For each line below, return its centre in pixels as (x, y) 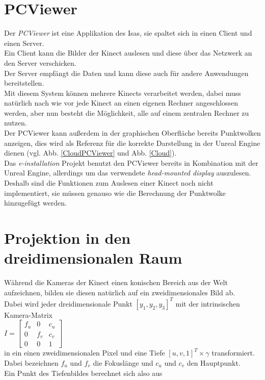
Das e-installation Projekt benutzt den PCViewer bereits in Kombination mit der (131, 162)
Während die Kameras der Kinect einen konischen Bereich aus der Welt (116, 282)
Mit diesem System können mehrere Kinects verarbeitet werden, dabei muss (123, 93)
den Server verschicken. (40, 62)
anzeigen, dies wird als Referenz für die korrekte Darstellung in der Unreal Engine (132, 143)
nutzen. (16, 123)
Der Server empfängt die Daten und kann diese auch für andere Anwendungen (126, 73)
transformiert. (233, 353)
